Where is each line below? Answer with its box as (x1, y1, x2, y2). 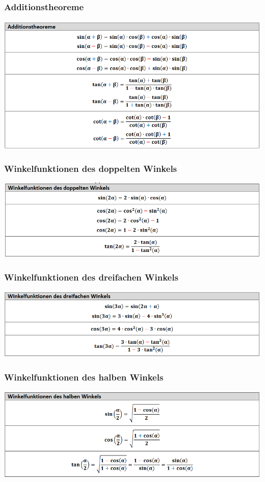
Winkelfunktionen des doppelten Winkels (4, 162, 177, 174)
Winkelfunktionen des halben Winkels (4, 370, 164, 383)
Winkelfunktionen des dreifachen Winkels (4, 271, 178, 284)
